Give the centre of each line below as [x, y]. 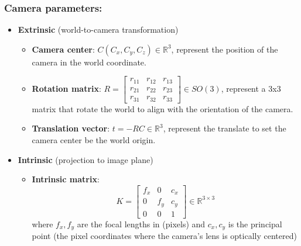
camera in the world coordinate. [89, 62]
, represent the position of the [225, 49]
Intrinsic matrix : [66, 179]
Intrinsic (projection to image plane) [85, 159]
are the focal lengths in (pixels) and [141, 224]
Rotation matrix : [66, 89]
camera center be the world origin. [94, 140]
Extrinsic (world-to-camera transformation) [98, 30]
